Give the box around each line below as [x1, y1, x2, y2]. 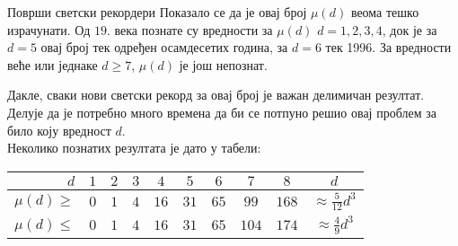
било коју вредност [7, 120, 111, 139]
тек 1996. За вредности [325, 38, 452, 57]
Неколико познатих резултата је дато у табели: [7, 138, 261, 157]
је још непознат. [179, 55, 268, 74]
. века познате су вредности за [106, 20, 273, 39]
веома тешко [350, 3, 419, 21]
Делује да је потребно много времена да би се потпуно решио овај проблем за [7, 102, 436, 121]
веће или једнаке [7, 55, 98, 74]
